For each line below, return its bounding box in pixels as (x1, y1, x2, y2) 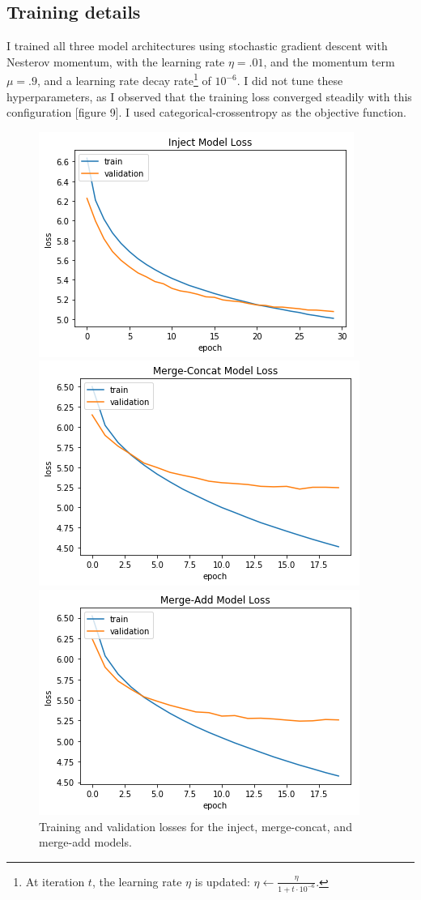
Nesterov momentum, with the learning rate (6, 53, 225, 70)
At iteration (25, 872, 85, 889)
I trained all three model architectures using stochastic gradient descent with (6, 37, 388, 54)
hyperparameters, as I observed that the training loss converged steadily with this (6, 87, 412, 105)
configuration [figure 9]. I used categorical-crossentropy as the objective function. (6, 104, 407, 121)
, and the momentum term (263, 53, 395, 70)
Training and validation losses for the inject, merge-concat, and (39, 817, 352, 834)
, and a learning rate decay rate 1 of (37, 70, 211, 89)
